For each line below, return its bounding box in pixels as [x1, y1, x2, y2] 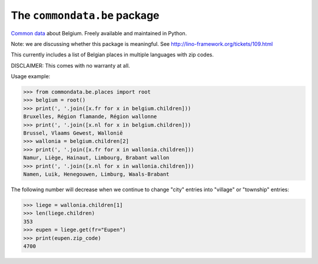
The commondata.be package [11, 9, 160, 22]
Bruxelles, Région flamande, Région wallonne [23, 113, 157, 120]
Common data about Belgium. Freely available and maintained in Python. [11, 29, 187, 36]
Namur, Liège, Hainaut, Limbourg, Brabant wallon [23, 155, 170, 161]
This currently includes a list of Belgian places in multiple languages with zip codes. [11, 51, 214, 58]
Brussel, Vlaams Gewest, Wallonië [23, 130, 123, 136]
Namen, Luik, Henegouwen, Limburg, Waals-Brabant [23, 171, 170, 178]
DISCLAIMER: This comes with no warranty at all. [11, 62, 130, 69]
